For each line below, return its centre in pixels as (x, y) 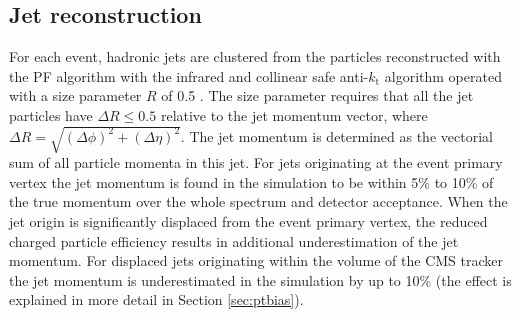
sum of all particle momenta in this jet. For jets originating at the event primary (256, 162)
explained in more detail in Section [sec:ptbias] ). (156, 299)
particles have (51, 114)
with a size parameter (75, 95)
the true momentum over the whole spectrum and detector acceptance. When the (258, 201)
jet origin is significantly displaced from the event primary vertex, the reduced (248, 220)
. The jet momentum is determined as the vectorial (336, 135)
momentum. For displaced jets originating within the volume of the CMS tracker (256, 260)
